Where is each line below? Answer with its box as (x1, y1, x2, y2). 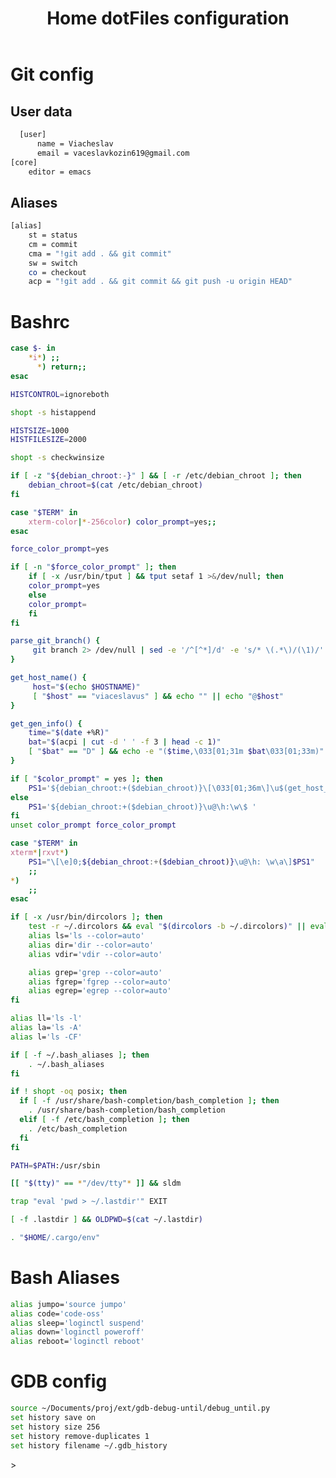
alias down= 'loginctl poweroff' (10, 1327, 145, 1337)
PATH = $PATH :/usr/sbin (10, 1160, 101, 1171)
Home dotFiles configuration (46, 7, 290, 30)
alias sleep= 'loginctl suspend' (10, 1318, 145, 1328)
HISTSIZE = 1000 (10, 425, 70, 436)
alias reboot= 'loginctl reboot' (10, 1337, 145, 1347)
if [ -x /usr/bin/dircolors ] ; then (10, 912, 163, 922)
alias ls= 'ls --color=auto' (28, 931, 145, 941)
